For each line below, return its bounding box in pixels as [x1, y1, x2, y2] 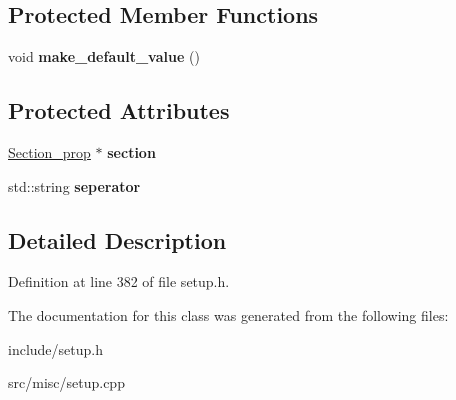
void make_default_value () [8, 46, 200, 67]
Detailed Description [8, 224, 227, 255]
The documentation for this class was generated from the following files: [8, 304, 449, 325]
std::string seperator [8, 175, 141, 196]
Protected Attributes [8, 95, 230, 126]
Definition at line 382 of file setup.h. [8, 271, 230, 292]
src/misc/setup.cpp [8, 372, 125, 393]
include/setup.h [8, 338, 103, 359]
